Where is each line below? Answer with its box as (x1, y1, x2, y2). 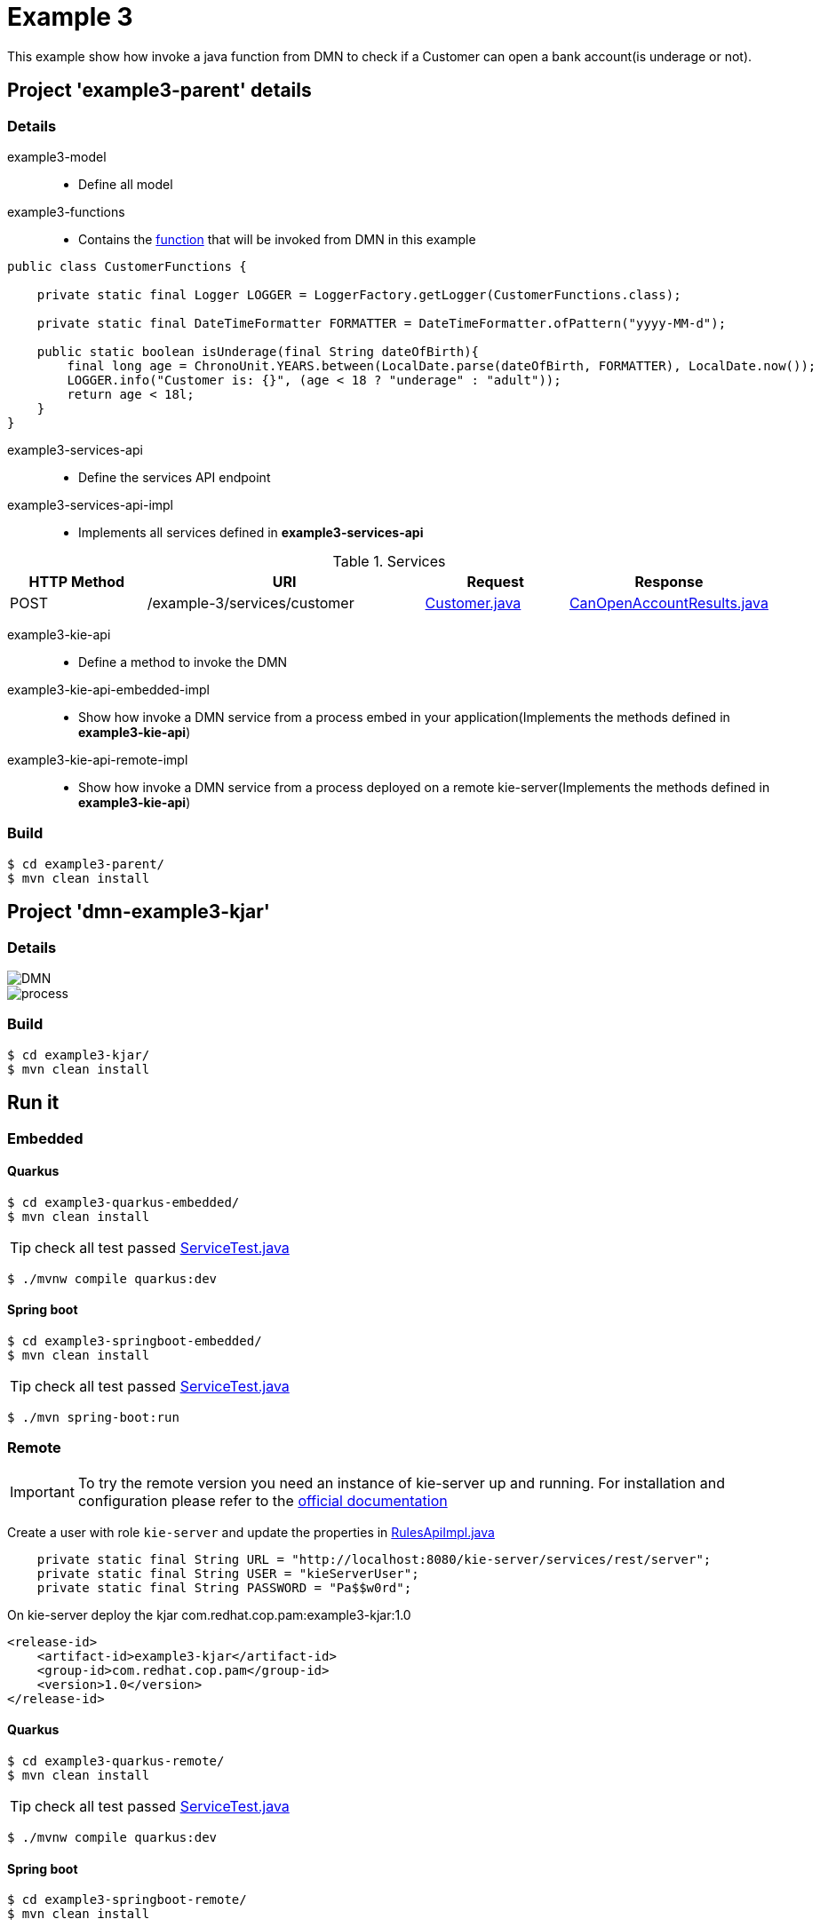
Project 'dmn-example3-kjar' (7, 900, 270, 924)
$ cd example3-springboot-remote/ (7, 1892, 247, 1907)
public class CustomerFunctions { (7, 258, 247, 274)
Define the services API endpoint (78, 469, 271, 485)
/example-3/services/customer (147, 593, 354, 612)
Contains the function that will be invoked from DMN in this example (78, 231, 476, 247)
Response (634, 572, 704, 591)
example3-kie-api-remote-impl (7, 751, 188, 767)
